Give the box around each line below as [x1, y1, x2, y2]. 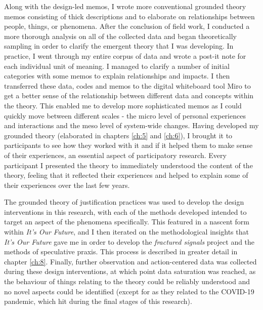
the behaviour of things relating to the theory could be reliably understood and [4, 276, 250, 287]
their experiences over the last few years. [4, 179, 130, 190]
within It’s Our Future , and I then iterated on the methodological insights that [4, 226, 249, 237]
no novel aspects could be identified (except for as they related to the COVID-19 [4, 286, 254, 296]
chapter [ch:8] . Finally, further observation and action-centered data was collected [4, 256, 257, 266]
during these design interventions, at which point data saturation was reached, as [4, 266, 256, 277]
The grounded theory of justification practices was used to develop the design [4, 197, 244, 207]
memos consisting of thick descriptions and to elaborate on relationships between [4, 11, 255, 21]
